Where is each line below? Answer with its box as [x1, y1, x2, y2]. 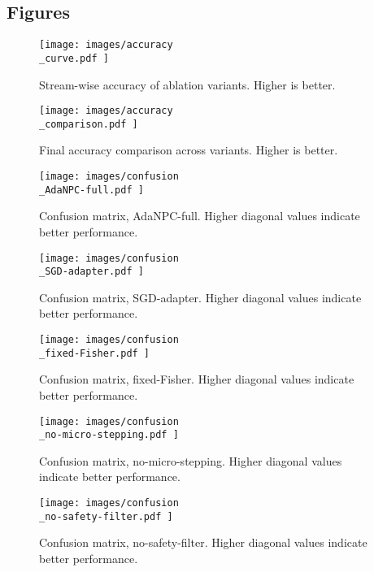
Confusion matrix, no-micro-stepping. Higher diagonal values [39, 452, 342, 469]
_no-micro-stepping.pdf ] [39, 429, 179, 441]
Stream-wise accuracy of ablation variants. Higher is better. [39, 76, 336, 93]
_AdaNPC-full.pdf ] [39, 184, 144, 196]
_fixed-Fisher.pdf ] [39, 347, 150, 359]
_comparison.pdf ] [39, 118, 138, 130]
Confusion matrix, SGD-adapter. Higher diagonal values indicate [39, 288, 362, 305]
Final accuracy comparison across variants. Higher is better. [39, 141, 338, 158]
